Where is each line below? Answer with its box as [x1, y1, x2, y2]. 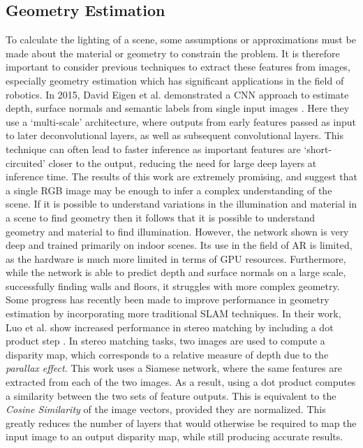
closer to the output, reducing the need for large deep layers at [48, 155, 317, 170]
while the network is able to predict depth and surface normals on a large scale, [6, 265, 346, 280]
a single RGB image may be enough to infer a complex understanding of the [6, 182, 332, 197]
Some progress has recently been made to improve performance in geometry [6, 292, 329, 307]
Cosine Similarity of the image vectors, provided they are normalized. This [6, 402, 326, 417]
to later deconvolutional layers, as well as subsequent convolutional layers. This [6, 128, 344, 143]
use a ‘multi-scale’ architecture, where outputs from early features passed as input [6, 114, 357, 129]
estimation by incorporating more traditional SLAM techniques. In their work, [6, 306, 341, 321]
